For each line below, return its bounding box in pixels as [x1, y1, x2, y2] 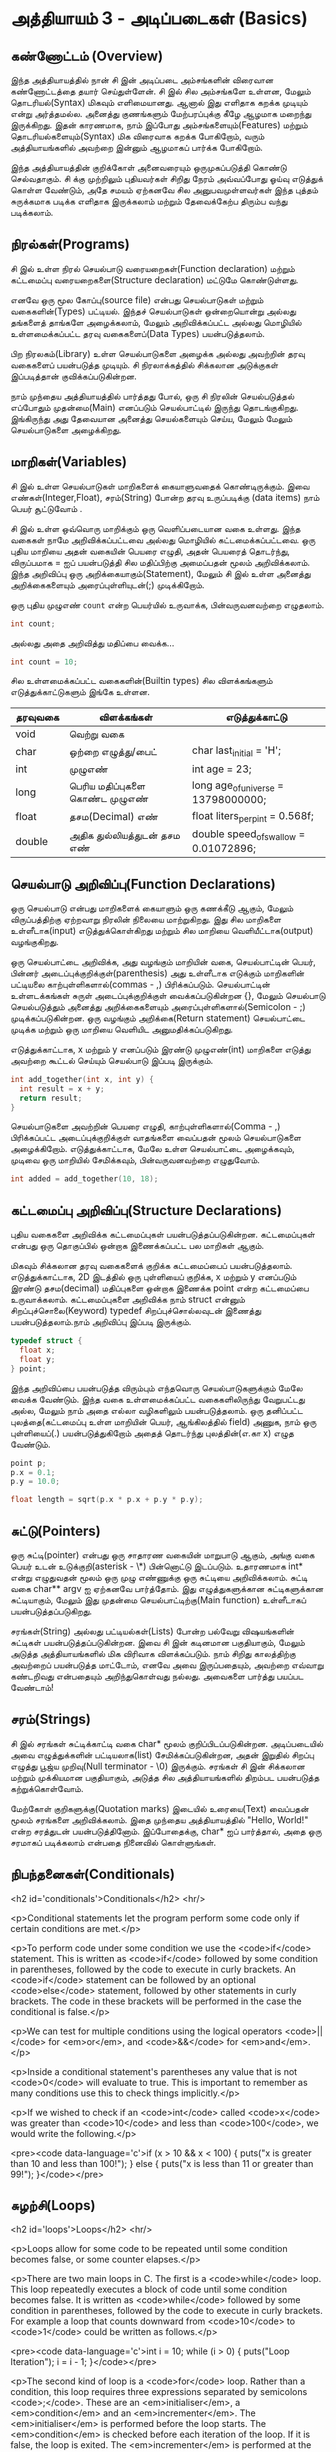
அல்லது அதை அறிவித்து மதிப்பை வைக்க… [10, 637, 175, 649]
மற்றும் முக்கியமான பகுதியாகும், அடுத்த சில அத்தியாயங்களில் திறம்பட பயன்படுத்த [10, 1771, 320, 1783]
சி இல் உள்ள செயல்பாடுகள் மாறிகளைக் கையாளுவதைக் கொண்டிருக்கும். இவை [10, 480, 310, 492]
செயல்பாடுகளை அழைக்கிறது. [10, 423, 122, 436]
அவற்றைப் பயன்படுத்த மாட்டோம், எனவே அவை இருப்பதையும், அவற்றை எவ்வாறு [10, 1658, 324, 1671]
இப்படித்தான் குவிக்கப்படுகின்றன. [10, 370, 137, 382]
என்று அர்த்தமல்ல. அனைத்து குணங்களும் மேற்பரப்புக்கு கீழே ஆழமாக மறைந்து [10, 108, 312, 119]
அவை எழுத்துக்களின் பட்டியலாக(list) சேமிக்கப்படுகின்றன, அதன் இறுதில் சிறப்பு [10, 1748, 315, 1761]
